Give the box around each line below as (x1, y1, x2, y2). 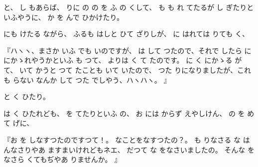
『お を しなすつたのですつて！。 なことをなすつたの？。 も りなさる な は (3, 134, 250, 145)
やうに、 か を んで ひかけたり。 (17, 11, 124, 22)
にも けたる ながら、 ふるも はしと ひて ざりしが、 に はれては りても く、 (3, 28, 249, 39)
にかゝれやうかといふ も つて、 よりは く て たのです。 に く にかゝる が (3, 55, 242, 65)
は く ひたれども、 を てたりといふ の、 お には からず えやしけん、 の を (3, 108, 245, 118)
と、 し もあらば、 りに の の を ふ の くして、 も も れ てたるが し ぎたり (3, 2, 247, 12)
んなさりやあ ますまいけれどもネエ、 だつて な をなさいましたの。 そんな (3, 144, 246, 155)
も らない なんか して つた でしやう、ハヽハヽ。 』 (3, 74, 171, 85)
